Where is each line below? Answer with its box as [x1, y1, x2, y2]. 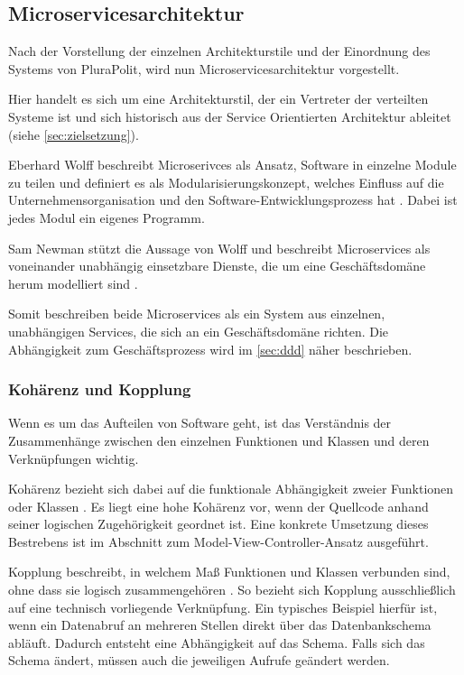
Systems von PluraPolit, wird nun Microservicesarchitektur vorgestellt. [8, 59, 400, 78]
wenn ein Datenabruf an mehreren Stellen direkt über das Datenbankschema [8, 615, 432, 634]
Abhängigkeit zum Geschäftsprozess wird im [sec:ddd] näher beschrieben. [8, 339, 413, 358]
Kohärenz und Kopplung [8, 378, 191, 401]
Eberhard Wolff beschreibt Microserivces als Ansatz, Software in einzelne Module [8, 155, 457, 174]
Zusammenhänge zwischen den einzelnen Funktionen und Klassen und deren [8, 430, 430, 449]
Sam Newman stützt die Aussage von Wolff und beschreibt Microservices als [8, 238, 431, 257]
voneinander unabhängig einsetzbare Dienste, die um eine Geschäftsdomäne [8, 256, 426, 275]
